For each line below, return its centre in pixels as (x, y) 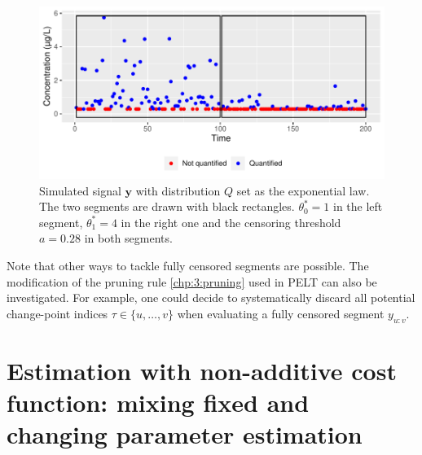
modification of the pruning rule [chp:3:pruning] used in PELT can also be (192, 281)
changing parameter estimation (185, 434)
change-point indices (57, 313)
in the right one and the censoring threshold (231, 222)
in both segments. (128, 238)
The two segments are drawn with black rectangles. (167, 206)
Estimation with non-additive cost (202, 370)
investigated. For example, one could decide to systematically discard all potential (211, 297)
